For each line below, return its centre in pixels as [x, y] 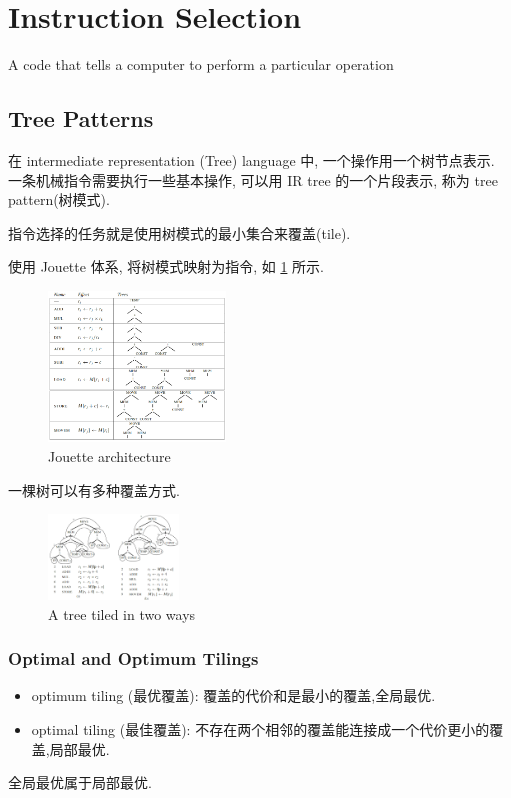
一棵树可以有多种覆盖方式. [94, 489]
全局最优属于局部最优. [80, 782]
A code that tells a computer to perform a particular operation [201, 64]
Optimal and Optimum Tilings [133, 658]
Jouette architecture [109, 455]
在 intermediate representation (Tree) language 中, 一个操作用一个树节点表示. [251, 159]
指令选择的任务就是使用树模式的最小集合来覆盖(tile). [179, 232]
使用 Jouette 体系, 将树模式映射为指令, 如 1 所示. [166, 266]
